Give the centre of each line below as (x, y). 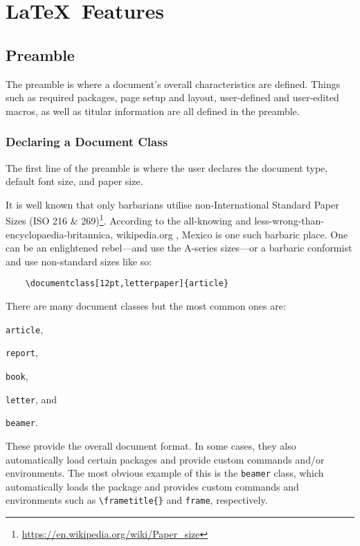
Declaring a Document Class (87, 142)
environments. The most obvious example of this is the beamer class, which (165, 473)
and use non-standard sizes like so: (79, 261)
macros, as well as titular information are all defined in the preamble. (153, 111)
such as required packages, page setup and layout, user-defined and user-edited (172, 97)
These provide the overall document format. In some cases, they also (151, 445)
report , (22, 352)
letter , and (31, 399)
